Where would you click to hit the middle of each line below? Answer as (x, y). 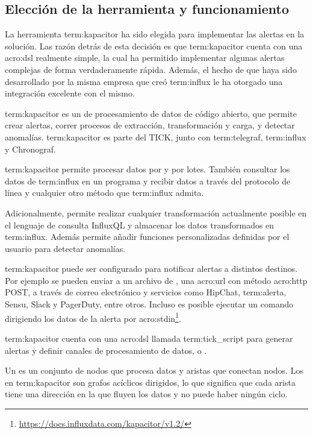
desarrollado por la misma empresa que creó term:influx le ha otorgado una (144, 81)
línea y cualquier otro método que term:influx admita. (104, 193)
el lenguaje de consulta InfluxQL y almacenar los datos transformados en (140, 225)
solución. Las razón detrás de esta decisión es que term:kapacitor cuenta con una (154, 46)
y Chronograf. (30, 149)
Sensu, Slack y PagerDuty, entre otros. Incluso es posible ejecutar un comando (149, 304)
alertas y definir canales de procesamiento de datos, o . (106, 350)
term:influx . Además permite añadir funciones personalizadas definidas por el (147, 237)
